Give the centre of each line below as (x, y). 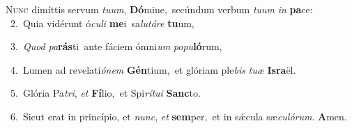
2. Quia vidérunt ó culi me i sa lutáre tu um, (102, 23)
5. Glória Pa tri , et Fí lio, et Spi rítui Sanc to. (105, 93)
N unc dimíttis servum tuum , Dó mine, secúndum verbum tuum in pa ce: (159, 9)
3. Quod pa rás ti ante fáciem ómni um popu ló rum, (116, 46)
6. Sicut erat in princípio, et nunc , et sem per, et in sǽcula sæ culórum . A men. (178, 116)
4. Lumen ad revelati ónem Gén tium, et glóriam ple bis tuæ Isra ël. (153, 69)
